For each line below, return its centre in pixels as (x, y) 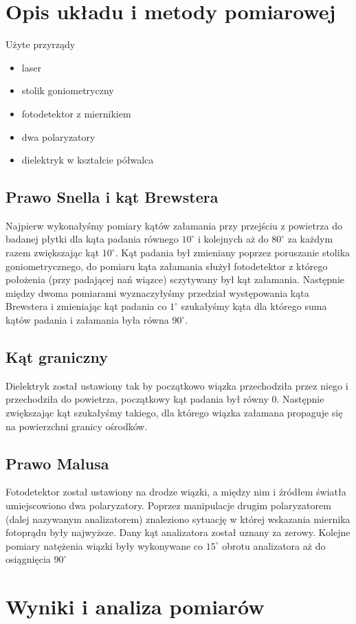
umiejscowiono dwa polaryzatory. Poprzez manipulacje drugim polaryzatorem (168, 505)
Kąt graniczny (57, 357)
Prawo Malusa (57, 463)
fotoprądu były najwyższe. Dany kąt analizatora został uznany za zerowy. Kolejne (178, 532)
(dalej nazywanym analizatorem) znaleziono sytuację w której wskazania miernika (178, 519)
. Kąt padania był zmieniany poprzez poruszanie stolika (233, 253)
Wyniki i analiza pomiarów (135, 606)
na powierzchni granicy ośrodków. (77, 426)
